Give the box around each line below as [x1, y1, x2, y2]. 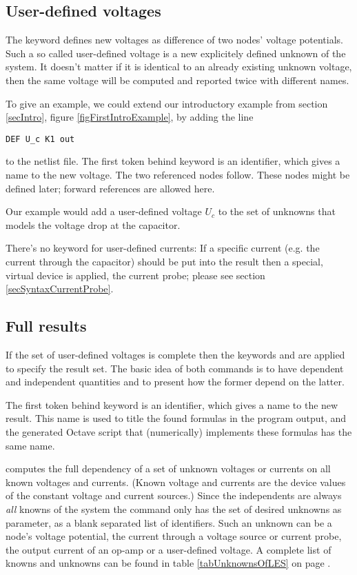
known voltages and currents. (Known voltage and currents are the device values [6, 474, 346, 489]
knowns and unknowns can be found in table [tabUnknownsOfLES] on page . [6, 556, 331, 570]
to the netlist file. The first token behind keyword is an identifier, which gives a [6, 154, 340, 168]
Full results [6, 315, 87, 336]
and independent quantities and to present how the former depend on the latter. [6, 374, 345, 389]
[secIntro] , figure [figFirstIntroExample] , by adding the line [6, 110, 254, 124]
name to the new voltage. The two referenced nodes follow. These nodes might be [6, 168, 350, 182]
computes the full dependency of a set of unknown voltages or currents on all [6, 461, 331, 476]
